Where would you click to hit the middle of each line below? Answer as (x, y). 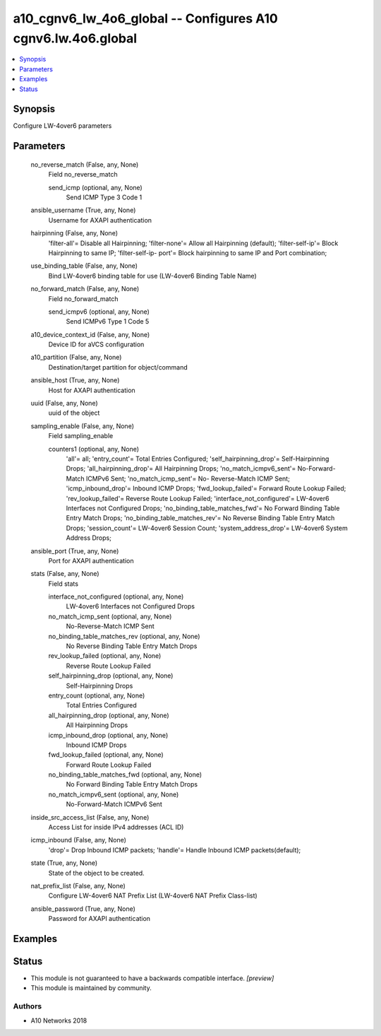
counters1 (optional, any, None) (94, 449)
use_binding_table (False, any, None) (84, 266)
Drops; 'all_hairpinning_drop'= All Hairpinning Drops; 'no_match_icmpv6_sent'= (181, 469)
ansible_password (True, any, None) (83, 909)
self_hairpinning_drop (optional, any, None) (111, 676)
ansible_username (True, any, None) (83, 210)
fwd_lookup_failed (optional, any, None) (106, 755)
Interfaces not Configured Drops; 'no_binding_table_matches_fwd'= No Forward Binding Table (203, 508)
